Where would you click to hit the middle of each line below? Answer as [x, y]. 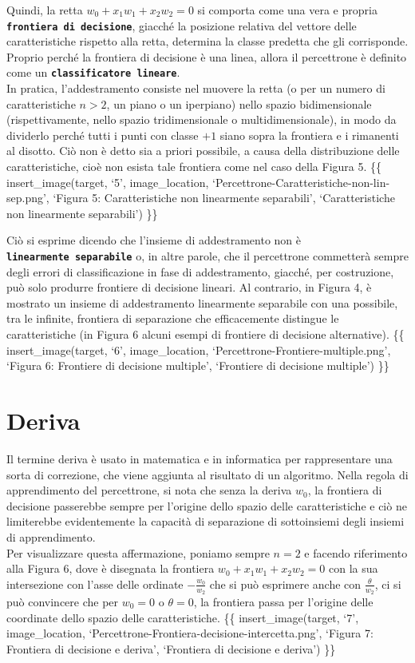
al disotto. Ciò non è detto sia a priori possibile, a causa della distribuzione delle [203, 151]
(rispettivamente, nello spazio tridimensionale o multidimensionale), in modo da [202, 119]
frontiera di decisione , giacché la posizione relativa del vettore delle [182, 25]
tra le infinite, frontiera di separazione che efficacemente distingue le [173, 318]
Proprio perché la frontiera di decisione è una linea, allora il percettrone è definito [207, 56]
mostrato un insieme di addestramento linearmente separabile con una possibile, [202, 302]
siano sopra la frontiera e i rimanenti [309, 135]
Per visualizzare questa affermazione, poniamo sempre [138, 552]
